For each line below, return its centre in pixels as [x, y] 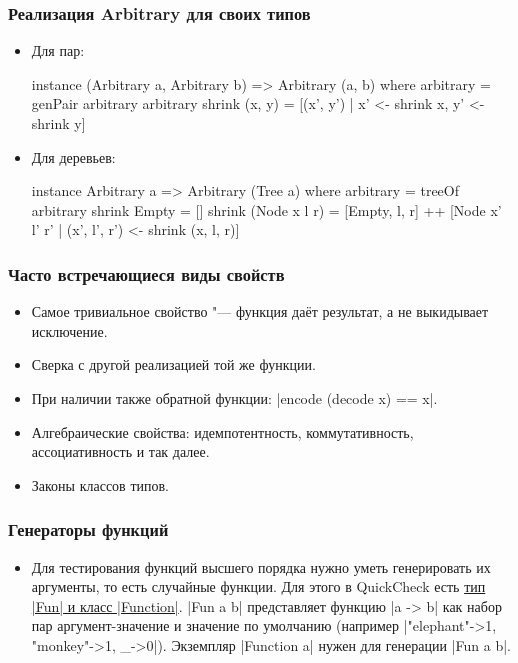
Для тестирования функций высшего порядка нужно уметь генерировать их [261, 566]
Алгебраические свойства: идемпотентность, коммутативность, [222, 431]
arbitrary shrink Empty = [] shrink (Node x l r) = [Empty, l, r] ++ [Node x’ [266, 209]
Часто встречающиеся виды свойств [146, 273]
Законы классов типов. [100, 484]
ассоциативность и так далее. [120, 451]
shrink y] [58, 123]
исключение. [69, 330]
